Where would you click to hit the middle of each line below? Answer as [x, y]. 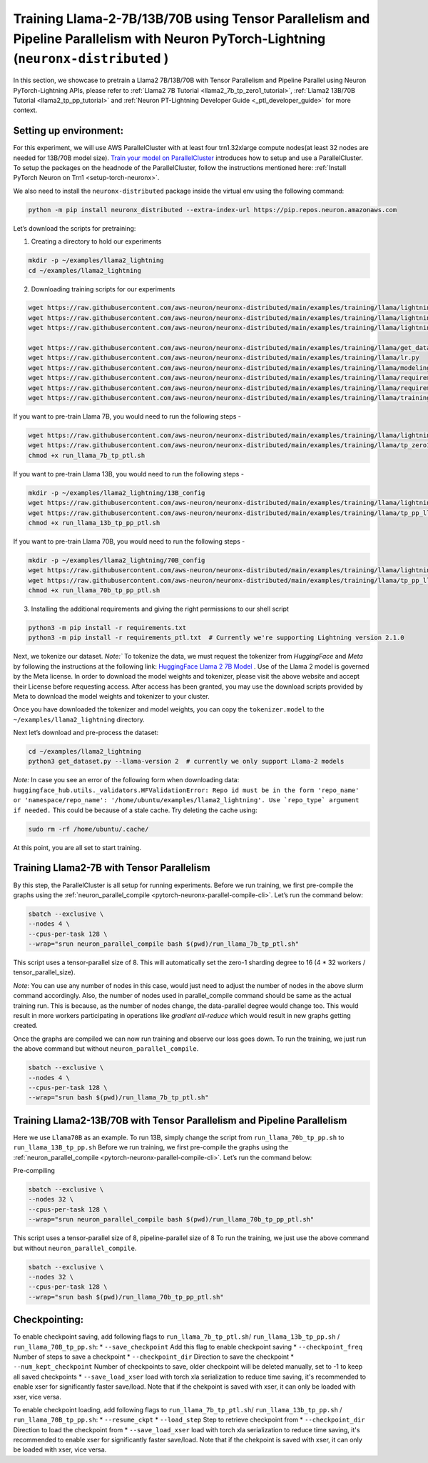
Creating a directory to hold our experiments [96, 241]
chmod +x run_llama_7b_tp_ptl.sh [87, 455]
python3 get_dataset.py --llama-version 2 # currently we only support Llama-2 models [186, 762]
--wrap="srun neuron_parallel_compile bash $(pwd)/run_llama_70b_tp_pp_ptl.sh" [171, 1219]
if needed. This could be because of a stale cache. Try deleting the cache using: [135, 810]
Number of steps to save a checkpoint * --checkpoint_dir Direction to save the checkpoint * [153, 1357]
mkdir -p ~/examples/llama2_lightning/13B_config [117, 493]
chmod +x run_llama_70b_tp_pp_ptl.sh [94, 590]
